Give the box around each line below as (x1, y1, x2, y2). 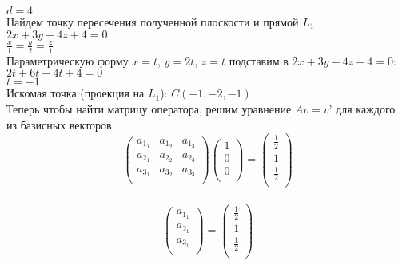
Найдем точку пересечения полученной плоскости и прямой (6, 14, 299, 30)
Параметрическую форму (6, 52, 129, 69)
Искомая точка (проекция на (6, 85, 145, 101)
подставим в (229, 52, 289, 69)
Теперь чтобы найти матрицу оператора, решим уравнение (6, 100, 292, 117)
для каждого (336, 100, 396, 117)
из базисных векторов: (6, 116, 115, 132)
